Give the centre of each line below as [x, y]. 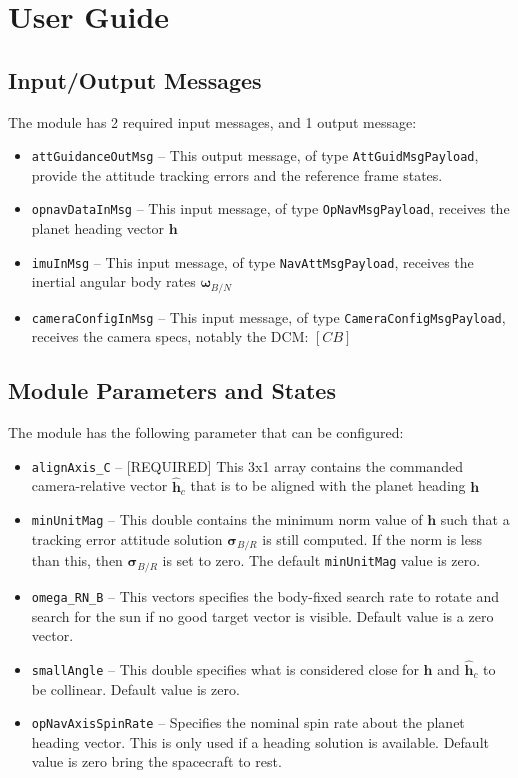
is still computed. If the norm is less [372, 538]
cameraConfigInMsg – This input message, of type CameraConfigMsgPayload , [268, 316]
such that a [475, 519]
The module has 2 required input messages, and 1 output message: [212, 121]
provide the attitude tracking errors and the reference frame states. [237, 174]
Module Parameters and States [172, 390]
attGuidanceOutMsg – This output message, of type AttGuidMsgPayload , [255, 155]
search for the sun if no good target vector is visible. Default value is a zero [262, 615]
